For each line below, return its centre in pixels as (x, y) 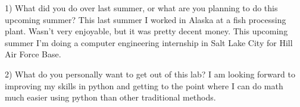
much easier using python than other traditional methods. (110, 97)
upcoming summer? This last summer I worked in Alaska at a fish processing (146, 19)
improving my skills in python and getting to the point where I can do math (144, 85)
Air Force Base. (33, 54)
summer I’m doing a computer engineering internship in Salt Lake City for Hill (149, 42)
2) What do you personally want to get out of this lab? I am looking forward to (150, 74)
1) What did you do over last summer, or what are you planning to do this (141, 8)
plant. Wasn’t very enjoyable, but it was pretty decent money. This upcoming (146, 31)
